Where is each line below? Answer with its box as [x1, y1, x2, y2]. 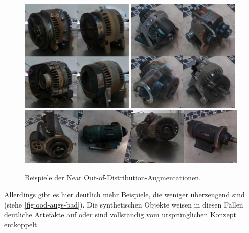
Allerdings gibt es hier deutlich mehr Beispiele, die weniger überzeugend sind [4, 189, 245, 200]
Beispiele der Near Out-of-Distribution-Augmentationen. [25, 172, 201, 183]
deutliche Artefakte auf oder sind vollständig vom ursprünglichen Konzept [4, 209, 236, 220]
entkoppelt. [4, 219, 39, 229]
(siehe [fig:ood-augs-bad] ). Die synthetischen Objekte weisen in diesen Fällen [4, 199, 243, 210]
